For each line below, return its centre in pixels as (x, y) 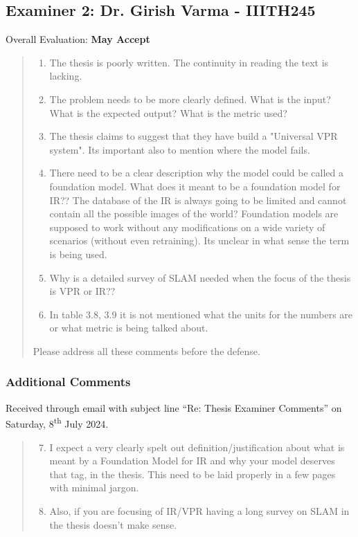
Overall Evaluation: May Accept (78, 39)
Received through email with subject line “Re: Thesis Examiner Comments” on (174, 407)
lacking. (66, 76)
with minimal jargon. (94, 488)
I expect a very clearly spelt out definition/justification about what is (197, 447)
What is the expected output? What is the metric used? (168, 112)
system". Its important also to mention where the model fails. (180, 149)
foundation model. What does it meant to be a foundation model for (195, 186)
